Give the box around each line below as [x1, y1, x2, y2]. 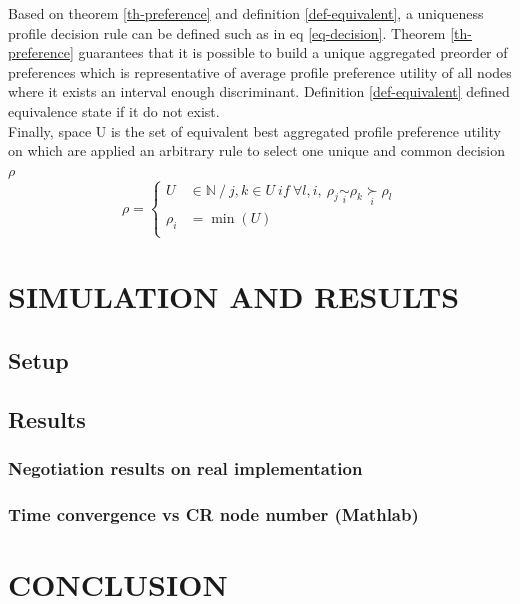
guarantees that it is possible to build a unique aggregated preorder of [78, 42, 508, 63]
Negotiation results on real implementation [8, 455, 363, 480]
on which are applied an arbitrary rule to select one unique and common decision [8, 140, 505, 161]
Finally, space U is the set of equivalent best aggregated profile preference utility [8, 120, 501, 141]
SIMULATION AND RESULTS [8, 276, 460, 317]
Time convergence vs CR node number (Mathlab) [8, 501, 419, 526]
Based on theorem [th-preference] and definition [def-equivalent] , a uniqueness [8, 3, 484, 23]
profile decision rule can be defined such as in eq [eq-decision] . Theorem [8, 22, 446, 43]
